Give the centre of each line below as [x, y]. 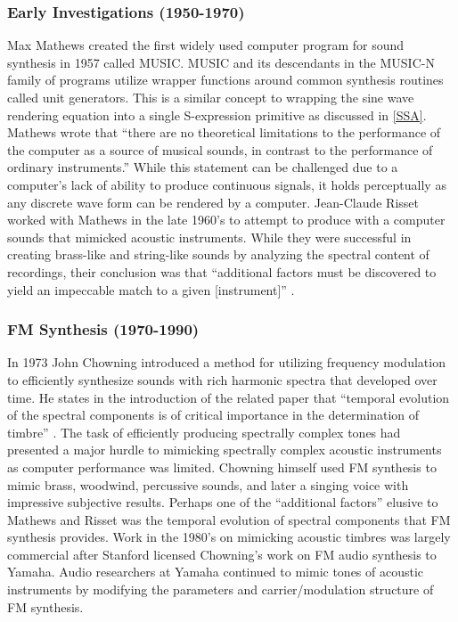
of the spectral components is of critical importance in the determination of [213, 415]
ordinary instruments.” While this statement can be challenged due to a [203, 167]
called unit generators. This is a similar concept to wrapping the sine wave [211, 97]
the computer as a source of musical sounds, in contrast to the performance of [220, 149]
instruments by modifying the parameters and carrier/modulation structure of [221, 589]
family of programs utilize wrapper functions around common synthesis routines [225, 80]
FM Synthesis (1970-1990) [103, 329]
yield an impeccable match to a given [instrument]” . [151, 289]
